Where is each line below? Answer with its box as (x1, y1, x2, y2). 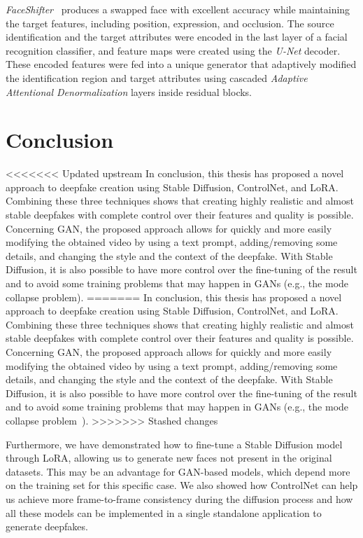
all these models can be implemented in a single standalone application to (6, 505, 322, 520)
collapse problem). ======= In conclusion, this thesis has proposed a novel (6, 289, 342, 304)
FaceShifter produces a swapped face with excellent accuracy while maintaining (6, 2, 350, 16)
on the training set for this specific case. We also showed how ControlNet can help (6, 478, 358, 492)
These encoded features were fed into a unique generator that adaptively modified (6, 57, 357, 71)
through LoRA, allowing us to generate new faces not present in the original (6, 450, 332, 465)
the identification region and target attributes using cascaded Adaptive (6, 70, 308, 85)
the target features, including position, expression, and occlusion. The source (6, 15, 334, 30)
